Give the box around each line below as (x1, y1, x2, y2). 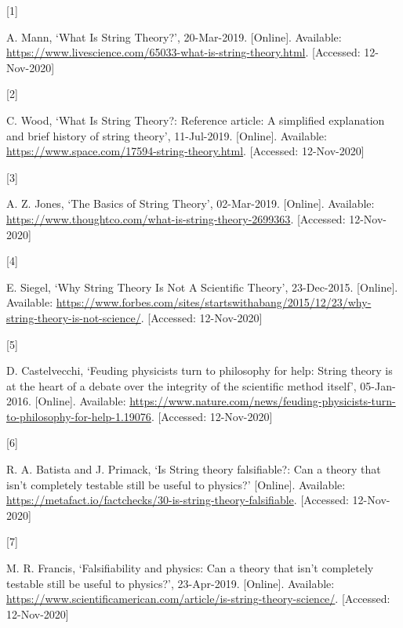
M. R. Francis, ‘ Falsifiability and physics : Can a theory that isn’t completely (6, 560, 374, 576)
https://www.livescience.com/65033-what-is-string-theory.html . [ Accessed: (6, 44, 361, 60)
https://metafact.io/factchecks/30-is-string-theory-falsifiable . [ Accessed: (6, 492, 349, 508)
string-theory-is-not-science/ (6, 309, 141, 325)
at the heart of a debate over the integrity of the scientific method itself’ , (6, 377, 357, 394)
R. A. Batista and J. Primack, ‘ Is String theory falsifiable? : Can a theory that (6, 461, 381, 477)
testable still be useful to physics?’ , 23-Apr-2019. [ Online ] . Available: (6, 575, 335, 591)
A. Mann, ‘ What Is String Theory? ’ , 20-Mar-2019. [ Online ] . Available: (6, 28, 342, 45)
